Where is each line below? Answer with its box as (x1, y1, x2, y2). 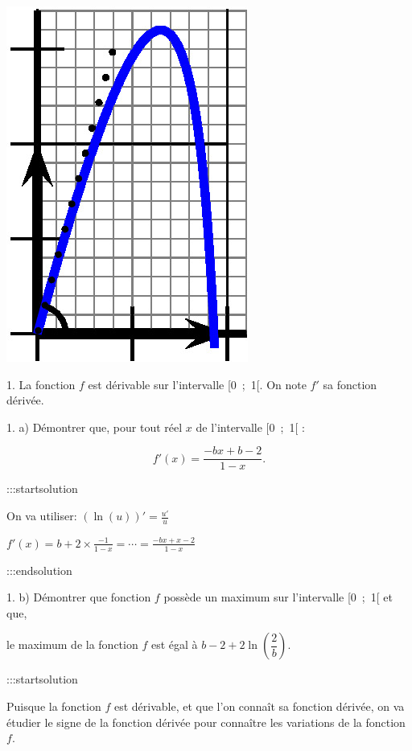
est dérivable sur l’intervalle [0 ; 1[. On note (88, 375, 307, 392)
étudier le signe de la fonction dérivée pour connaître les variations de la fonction (6, 713, 406, 730)
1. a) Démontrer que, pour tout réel (6, 418, 183, 435)
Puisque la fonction (6, 698, 101, 715)
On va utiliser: (6, 507, 77, 524)
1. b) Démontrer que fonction (6, 589, 151, 605)
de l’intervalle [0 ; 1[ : (196, 418, 305, 435)
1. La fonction (6, 375, 76, 392)
